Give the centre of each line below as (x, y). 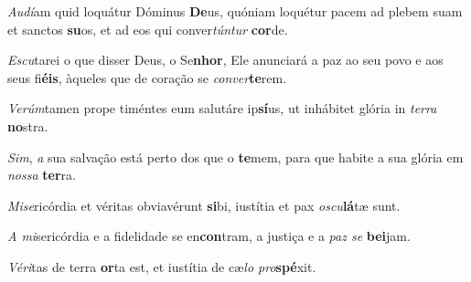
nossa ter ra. (42, 175)
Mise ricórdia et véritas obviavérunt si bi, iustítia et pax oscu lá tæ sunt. (204, 205)
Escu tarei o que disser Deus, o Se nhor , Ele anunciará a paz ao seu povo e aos (225, 60)
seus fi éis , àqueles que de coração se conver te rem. (147, 77)
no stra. (28, 125)
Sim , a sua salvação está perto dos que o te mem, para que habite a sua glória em (235, 157)
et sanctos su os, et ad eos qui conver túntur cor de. (148, 29)
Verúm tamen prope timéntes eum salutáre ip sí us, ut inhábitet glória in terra (222, 108)
